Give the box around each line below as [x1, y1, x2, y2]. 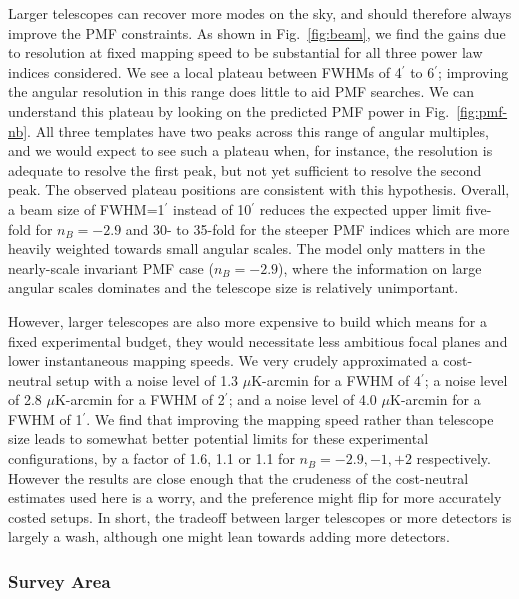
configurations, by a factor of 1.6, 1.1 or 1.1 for [8, 448, 295, 469]
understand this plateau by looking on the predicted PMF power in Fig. [8, 100, 450, 121]
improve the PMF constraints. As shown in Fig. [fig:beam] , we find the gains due [8, 22, 506, 43]
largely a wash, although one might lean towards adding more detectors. [8, 526, 450, 547]
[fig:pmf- [456, 100, 508, 121]
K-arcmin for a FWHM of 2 [54, 389, 225, 410]
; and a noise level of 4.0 [228, 389, 377, 410]
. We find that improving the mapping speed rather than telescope [86, 408, 494, 429]
